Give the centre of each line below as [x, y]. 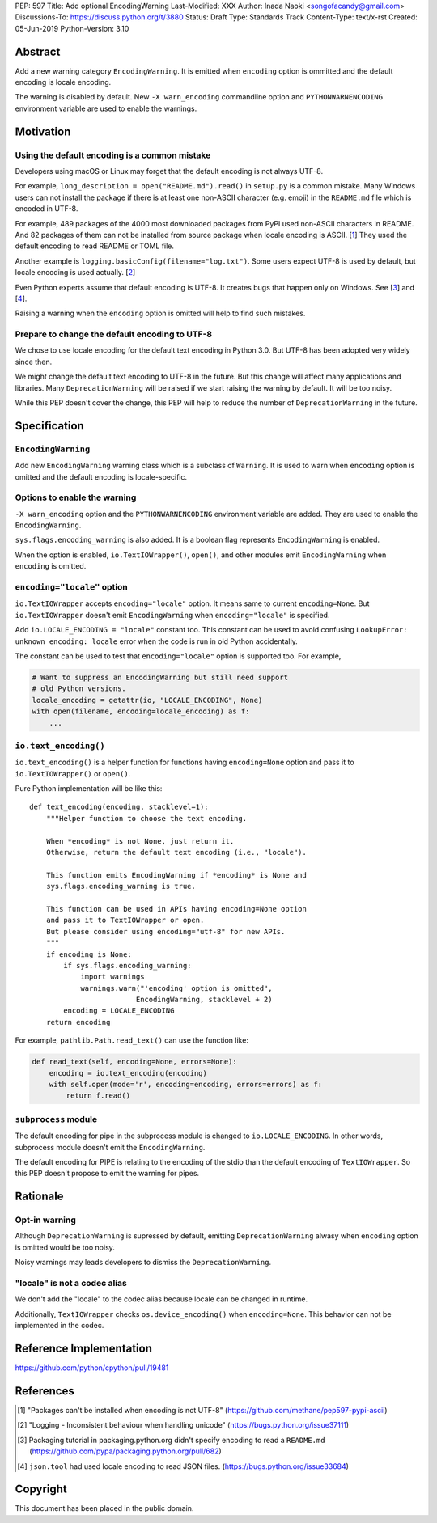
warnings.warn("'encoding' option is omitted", [176, 988]
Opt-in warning [46, 1220]
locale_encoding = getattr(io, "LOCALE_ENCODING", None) [147, 700]
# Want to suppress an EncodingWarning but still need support [160, 677]
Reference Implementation [84, 1348]
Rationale [39, 1197]
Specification [49, 426]
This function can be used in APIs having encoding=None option [176, 909]
